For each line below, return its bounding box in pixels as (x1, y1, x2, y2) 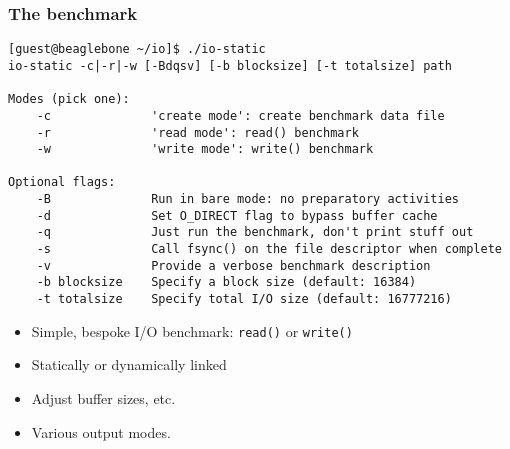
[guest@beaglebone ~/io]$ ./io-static (8, 42, 266, 57)
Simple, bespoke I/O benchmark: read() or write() (31, 320, 353, 341)
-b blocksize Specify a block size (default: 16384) (36, 275, 417, 290)
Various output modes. (31, 421, 171, 442)
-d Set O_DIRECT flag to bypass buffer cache (36, 208, 438, 223)
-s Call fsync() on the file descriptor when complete (36, 242, 502, 257)
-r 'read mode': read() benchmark (36, 125, 359, 140)
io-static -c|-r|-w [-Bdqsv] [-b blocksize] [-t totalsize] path (8, 58, 452, 73)
